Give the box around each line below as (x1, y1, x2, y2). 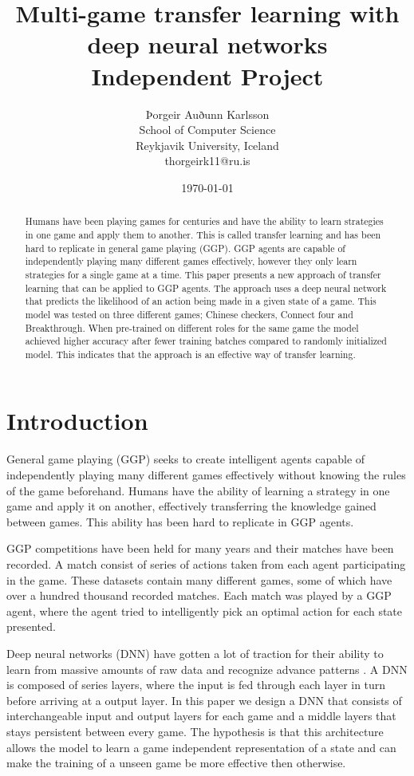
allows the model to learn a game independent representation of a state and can (6, 739, 396, 755)
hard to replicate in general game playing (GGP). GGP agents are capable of (25, 241, 345, 254)
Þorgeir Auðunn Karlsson (145, 105, 270, 122)
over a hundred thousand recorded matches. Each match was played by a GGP (6, 587, 392, 604)
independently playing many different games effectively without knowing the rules (6, 467, 406, 483)
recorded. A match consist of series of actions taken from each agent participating (6, 555, 406, 572)
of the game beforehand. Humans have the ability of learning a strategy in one (6, 482, 390, 498)
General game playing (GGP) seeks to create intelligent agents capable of (6, 451, 365, 467)
